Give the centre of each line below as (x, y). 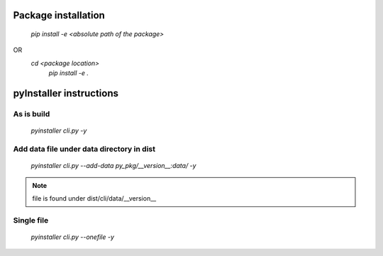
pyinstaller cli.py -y (59, 130)
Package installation (59, 15)
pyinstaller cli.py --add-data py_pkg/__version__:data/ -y (113, 166)
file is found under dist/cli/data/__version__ (94, 198)
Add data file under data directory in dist (84, 149)
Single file (31, 220)
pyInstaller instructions (66, 93)
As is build (32, 113)
